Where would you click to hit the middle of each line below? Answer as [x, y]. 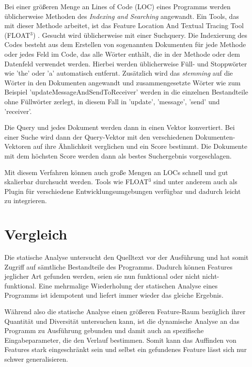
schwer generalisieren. [36, 359]
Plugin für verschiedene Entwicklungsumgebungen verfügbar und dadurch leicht [123, 191]
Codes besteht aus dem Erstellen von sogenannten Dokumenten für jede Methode [125, 44]
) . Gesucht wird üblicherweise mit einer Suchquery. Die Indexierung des [140, 35]
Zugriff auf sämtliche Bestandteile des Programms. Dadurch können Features [118, 266]
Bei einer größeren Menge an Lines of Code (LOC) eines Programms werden [118, 6]
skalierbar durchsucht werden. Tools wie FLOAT [77, 182]
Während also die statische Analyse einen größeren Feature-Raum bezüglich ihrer [125, 311]
